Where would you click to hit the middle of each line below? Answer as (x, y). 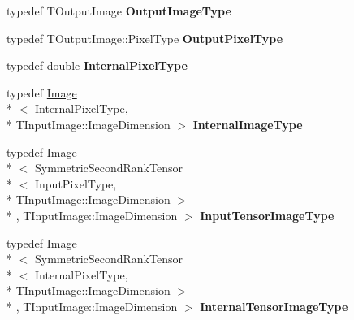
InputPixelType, (76, 183)
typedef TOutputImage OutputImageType (119, 11)
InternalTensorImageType (274, 306)
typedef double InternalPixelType (97, 65)
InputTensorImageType (267, 215)
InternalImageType (248, 124)
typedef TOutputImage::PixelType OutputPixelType (145, 38)
